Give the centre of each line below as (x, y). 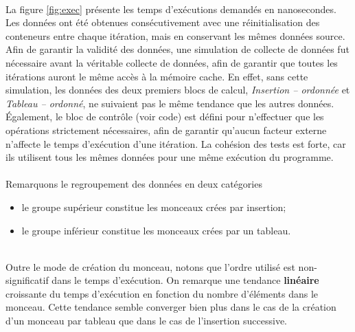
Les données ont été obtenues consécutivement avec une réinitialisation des (163, 22)
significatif (27, 280)
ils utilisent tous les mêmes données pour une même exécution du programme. (170, 157)
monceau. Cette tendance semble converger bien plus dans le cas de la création (171, 307)
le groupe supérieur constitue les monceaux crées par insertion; (154, 207)
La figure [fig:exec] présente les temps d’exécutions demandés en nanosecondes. (171, 9)
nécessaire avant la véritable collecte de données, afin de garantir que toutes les (172, 62)
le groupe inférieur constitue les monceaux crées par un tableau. (156, 230)
